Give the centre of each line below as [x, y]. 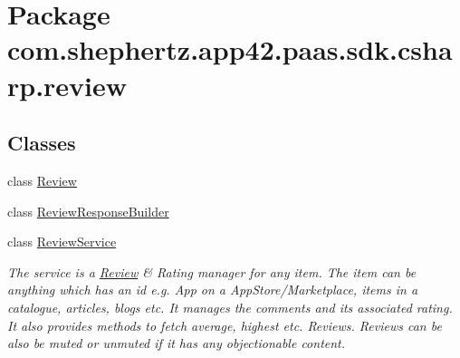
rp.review [67, 85]
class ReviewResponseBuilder [88, 211]
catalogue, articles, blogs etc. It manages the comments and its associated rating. [230, 307]
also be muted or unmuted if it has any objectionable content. [177, 343]
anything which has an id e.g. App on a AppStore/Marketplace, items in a [213, 290]
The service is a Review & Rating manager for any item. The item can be [212, 271]
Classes [42, 143]
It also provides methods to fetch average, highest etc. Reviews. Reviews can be [225, 325]
